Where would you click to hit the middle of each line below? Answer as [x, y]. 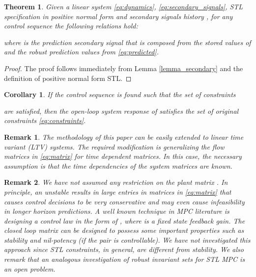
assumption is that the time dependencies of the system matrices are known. [118, 165]
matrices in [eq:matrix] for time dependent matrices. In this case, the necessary [123, 156]
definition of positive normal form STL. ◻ [68, 78]
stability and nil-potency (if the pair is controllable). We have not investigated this [127, 239]
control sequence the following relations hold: [71, 26]
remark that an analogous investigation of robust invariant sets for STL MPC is [125, 259]
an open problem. [30, 268]
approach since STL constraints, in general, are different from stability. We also [124, 249]
